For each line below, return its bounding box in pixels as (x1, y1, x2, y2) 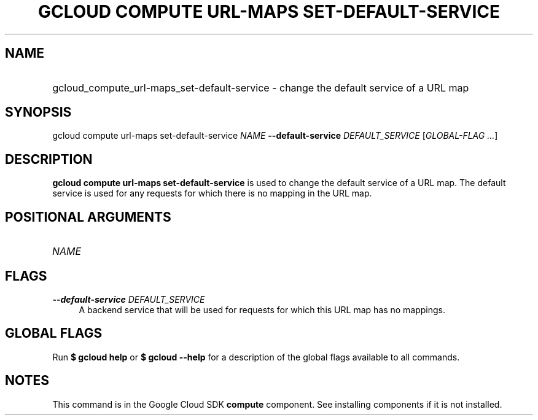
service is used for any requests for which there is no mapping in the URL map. (52, 188, 372, 199)
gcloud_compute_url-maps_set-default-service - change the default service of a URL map (52, 81, 469, 94)
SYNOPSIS (5, 104, 72, 120)
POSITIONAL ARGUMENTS (5, 209, 171, 225)
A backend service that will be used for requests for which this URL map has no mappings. (79, 304, 446, 315)
